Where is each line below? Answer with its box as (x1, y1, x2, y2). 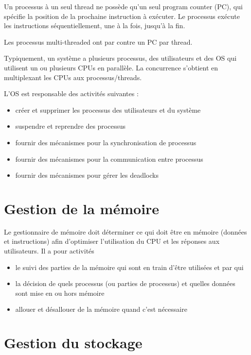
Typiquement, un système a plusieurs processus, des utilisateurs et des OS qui (4, 53, 237, 63)
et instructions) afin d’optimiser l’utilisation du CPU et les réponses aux (4, 236, 220, 246)
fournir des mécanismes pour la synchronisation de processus (15, 137, 197, 147)
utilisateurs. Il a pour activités (4, 246, 94, 256)
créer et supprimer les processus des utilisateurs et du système (15, 104, 201, 115)
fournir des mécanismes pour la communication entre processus (15, 153, 203, 164)
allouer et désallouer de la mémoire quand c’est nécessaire (15, 304, 187, 314)
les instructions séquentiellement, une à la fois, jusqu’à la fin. (4, 20, 185, 31)
